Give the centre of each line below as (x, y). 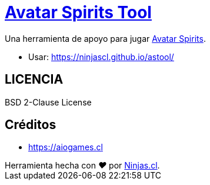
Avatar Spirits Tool (78, 12)
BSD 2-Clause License (48, 102)
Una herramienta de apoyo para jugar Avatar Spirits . (105, 38)
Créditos (31, 125)
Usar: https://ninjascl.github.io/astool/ (101, 57)
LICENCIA (34, 80)
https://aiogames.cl (66, 147)
